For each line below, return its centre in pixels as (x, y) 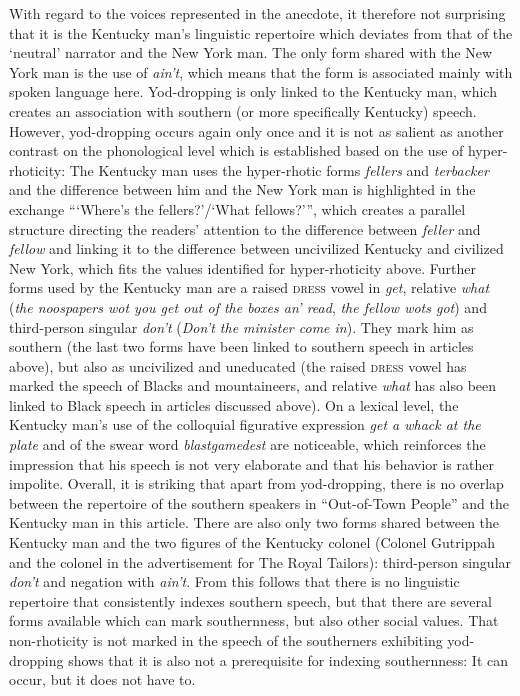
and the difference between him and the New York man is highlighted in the (242, 189)
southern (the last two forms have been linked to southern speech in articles (241, 346)
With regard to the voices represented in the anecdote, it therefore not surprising (257, 13)
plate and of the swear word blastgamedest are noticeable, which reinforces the (247, 444)
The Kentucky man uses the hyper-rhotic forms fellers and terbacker (279, 169)
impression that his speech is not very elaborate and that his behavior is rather (251, 463)
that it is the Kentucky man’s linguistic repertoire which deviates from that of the (261, 32)
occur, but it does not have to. (102, 679)
